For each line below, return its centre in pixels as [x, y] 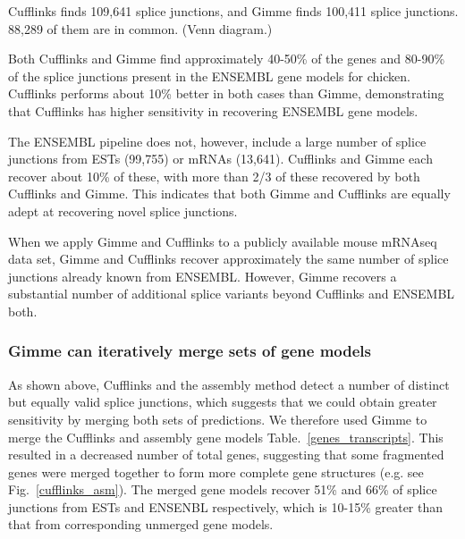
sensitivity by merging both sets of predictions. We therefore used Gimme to [218, 419]
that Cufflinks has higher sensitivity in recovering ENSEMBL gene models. [213, 110]
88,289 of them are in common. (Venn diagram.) [140, 28]
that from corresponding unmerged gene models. [141, 524]
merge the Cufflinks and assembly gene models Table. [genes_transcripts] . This [226, 437]
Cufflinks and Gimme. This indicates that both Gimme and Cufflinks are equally [229, 194]
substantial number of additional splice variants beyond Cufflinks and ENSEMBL [232, 294]
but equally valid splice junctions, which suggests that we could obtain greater [223, 402]
